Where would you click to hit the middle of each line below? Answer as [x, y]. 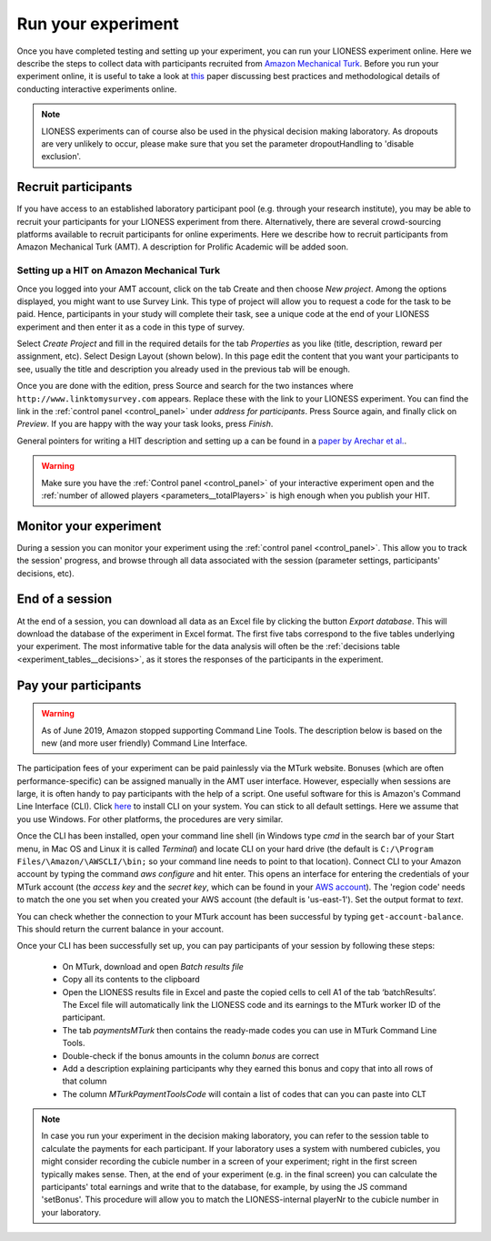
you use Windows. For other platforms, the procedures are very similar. [150, 819]
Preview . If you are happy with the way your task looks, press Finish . [145, 424]
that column [85, 1081]
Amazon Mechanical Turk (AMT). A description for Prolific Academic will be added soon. [183, 247]
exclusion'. [61, 157]
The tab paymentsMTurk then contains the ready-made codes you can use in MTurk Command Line [250, 1030]
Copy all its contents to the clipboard [131, 980]
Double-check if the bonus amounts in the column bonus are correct [191, 1055]
